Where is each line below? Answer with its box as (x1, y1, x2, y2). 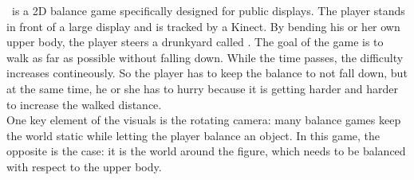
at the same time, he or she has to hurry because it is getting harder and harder (6, 80, 399, 96)
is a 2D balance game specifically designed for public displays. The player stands (11, 2, 405, 18)
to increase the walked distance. (6, 96, 162, 112)
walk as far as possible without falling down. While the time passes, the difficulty (6, 49, 404, 65)
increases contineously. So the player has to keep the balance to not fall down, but (6, 65, 408, 81)
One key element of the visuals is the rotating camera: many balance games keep (6, 112, 401, 128)
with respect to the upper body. (6, 158, 162, 174)
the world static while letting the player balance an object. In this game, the (6, 127, 380, 143)
